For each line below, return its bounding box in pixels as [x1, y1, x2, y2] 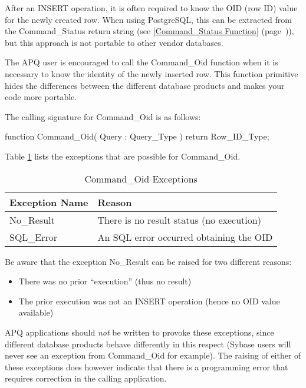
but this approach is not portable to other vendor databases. [5, 36, 223, 48]
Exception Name [9, 195, 88, 209]
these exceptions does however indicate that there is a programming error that [5, 360, 288, 373]
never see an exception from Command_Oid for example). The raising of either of [5, 349, 301, 362]
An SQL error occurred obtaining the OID [97, 230, 273, 244]
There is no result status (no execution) [97, 213, 261, 227]
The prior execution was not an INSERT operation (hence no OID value [18, 294, 280, 307]
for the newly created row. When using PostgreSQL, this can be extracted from [5, 13, 292, 25]
